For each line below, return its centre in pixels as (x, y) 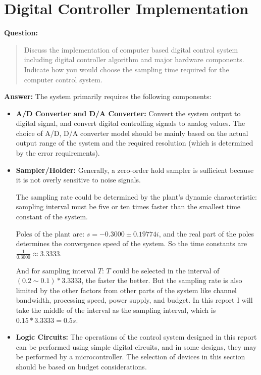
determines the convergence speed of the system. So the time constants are (132, 243)
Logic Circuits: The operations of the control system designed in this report (136, 337)
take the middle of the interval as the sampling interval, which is (116, 310)
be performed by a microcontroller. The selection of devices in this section (130, 357)
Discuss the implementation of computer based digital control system (131, 49)
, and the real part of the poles (206, 233)
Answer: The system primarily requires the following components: (108, 96)
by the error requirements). (58, 153)
